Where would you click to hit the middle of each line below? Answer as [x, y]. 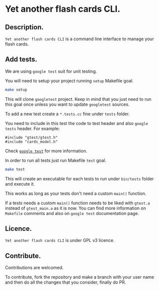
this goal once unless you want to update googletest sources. [67, 104]
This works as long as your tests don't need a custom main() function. [76, 193]
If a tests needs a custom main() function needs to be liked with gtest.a [78, 203]
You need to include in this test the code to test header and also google [77, 123]
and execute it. [20, 184]
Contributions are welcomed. [34, 267]
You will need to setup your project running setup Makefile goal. [69, 81]
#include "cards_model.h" [31, 142]
